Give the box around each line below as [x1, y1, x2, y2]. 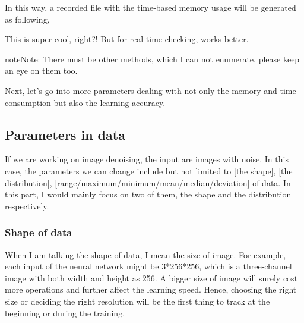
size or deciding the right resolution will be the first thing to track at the [5, 294, 270, 307]
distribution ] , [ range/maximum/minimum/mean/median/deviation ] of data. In [5, 176, 291, 189]
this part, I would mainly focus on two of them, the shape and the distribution [5, 188, 292, 200]
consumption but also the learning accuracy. [5, 96, 166, 108]
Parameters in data [5, 125, 125, 143]
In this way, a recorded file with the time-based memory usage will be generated [5, 1, 296, 13]
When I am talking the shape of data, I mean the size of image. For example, [5, 248, 286, 261]
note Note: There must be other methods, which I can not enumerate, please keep [5, 52, 300, 65]
